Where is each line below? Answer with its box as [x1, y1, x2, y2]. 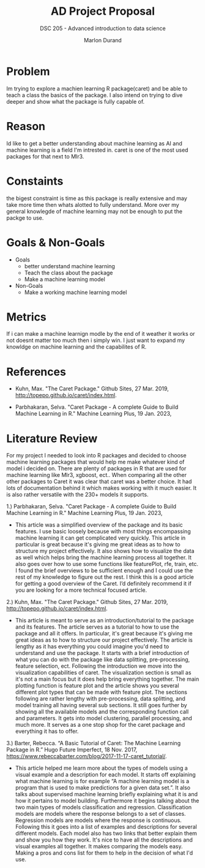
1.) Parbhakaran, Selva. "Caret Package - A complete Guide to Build [6, 503, 176, 510]
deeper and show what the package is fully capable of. [6, 98, 145, 105]
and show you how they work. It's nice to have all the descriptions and [15, 836, 193, 843]
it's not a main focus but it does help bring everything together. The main [15, 675, 199, 683]
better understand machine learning [24, 262, 115, 269]
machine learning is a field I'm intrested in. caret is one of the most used [6, 146, 188, 153]
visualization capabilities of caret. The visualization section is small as [15, 669, 192, 676]
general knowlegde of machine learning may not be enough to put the [6, 207, 182, 215]
